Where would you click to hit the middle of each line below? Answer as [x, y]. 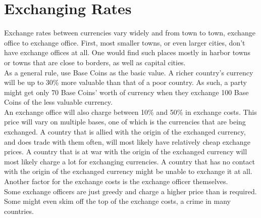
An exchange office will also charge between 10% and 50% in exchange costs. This [130, 112]
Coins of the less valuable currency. [58, 102]
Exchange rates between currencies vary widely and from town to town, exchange [130, 33]
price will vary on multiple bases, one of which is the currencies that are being [125, 122]
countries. [19, 211]
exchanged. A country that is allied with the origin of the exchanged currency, [125, 132]
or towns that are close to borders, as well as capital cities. [95, 62]
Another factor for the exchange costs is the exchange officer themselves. [116, 181]
